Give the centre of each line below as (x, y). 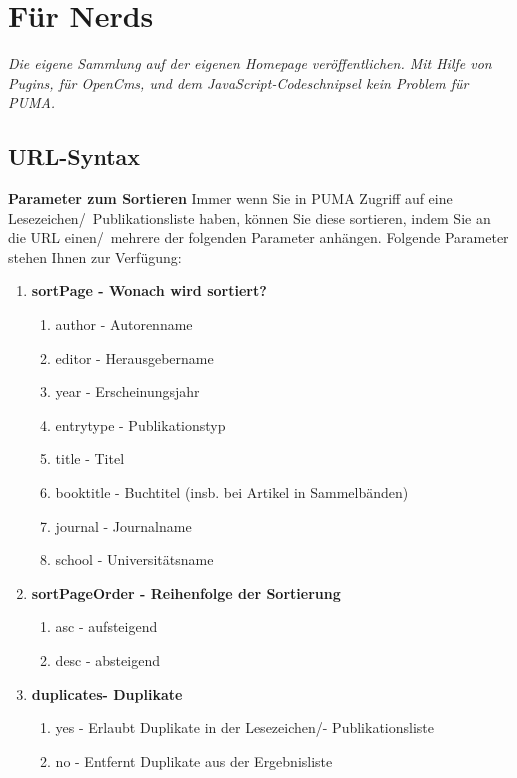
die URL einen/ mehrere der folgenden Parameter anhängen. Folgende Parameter (258, 237)
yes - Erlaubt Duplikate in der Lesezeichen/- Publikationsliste (244, 727)
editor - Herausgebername (134, 357)
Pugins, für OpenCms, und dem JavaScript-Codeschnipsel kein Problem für (238, 82)
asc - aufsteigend (106, 626)
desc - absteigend (107, 660)
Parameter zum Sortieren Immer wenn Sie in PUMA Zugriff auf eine (230, 198)
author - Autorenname (124, 324)
